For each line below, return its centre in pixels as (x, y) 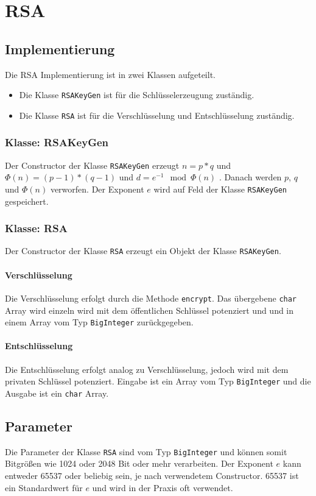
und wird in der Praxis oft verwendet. (163, 487)
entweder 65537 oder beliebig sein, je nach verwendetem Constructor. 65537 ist (152, 475)
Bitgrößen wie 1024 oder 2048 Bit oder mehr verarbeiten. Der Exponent (139, 463)
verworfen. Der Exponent (97, 189)
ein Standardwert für (44, 487)
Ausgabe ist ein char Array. (57, 393)
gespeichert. (27, 201)
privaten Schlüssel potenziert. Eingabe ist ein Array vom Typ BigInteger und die (158, 381)
